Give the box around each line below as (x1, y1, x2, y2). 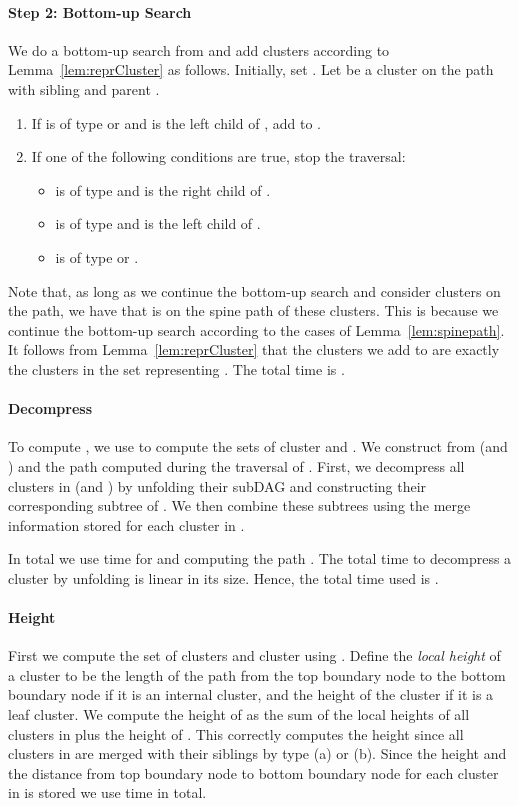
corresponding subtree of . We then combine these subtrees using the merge (8, 495, 471, 516)
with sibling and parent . (8, 78, 160, 99)
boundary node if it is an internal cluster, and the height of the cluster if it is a (8, 684, 494, 705)
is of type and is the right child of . (55, 179, 271, 200)
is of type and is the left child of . (55, 213, 261, 234)
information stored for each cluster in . (8, 514, 245, 535)
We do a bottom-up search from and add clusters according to (8, 39, 390, 60)
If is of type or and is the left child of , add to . (31, 112, 321, 133)
